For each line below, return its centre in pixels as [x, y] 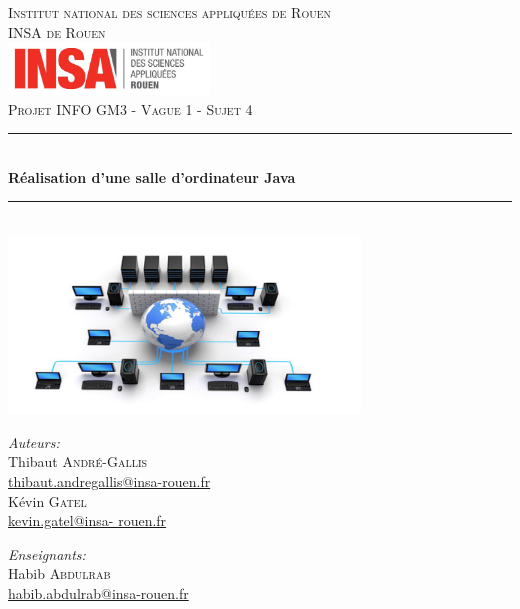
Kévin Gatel [47, 500]
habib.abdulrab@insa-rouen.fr [98, 592]
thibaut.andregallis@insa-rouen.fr [109, 480]
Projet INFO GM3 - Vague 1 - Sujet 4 [130, 108]
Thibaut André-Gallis [78, 461]
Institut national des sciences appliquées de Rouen [169, 12]
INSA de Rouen [57, 31]
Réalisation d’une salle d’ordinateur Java [152, 176]
